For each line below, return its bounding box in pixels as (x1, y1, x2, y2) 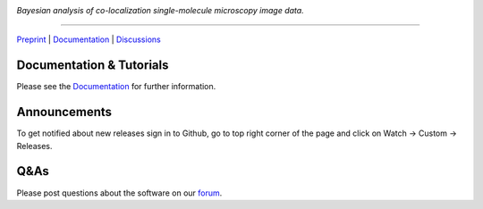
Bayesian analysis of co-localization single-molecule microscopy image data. (16, 5, 304, 15)
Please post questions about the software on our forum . (16, 188, 223, 198)
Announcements (16, 104, 112, 120)
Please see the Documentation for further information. (16, 81, 216, 92)
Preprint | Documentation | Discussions (16, 34, 161, 45)
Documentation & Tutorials (16, 58, 169, 73)
